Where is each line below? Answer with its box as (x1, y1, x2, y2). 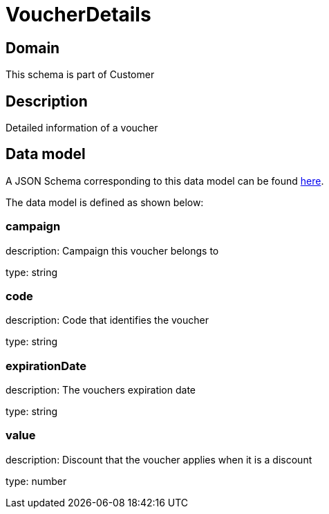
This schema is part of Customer (6, 68, 155, 81)
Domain (6, 39, 60, 57)
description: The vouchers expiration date (6, 384, 196, 396)
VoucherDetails (6, 3, 151, 26)
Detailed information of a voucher (6, 122, 158, 134)
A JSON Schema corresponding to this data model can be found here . (6, 174, 324, 187)
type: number (6, 475, 67, 487)
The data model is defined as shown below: (6, 196, 204, 208)
